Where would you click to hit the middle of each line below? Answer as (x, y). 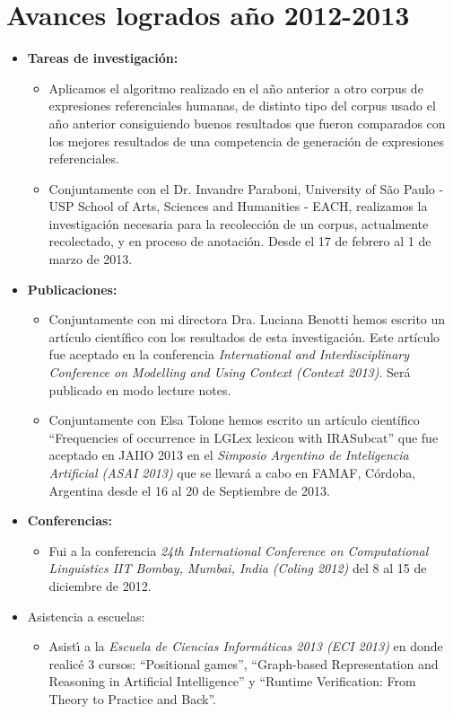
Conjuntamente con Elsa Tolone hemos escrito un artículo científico (234, 420)
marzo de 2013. (91, 259)
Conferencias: (70, 520)
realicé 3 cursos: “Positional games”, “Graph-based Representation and (244, 663)
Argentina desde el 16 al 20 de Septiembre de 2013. (189, 490)
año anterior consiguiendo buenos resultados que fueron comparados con (247, 123)
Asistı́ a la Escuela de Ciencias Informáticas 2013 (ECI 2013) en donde (246, 646)
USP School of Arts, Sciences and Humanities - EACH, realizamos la (238, 206)
